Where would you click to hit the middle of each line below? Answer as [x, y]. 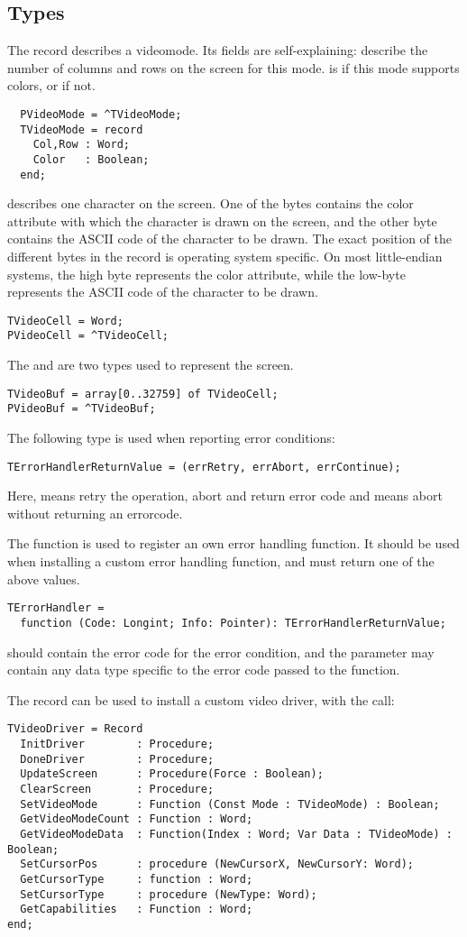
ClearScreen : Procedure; [117, 789]
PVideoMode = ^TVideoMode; [101, 114]
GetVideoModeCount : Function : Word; [137, 819]
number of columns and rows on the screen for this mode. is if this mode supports [233, 67]
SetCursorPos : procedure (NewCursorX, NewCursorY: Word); [217, 864]
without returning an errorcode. [95, 513]
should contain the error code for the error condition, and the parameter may [221, 652]
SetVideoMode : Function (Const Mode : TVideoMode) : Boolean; [230, 804]
